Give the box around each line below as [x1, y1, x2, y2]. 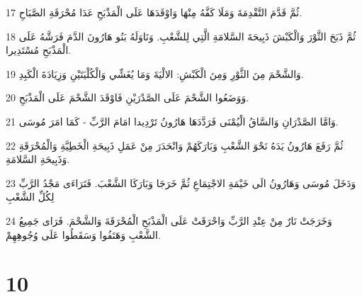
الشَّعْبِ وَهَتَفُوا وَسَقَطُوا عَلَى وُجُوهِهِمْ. [6, 227, 161, 242]
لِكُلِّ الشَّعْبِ [6, 189, 55, 204]
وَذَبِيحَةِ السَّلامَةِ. [6, 152, 70, 167]
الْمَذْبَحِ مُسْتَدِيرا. [6, 43, 72, 57]
